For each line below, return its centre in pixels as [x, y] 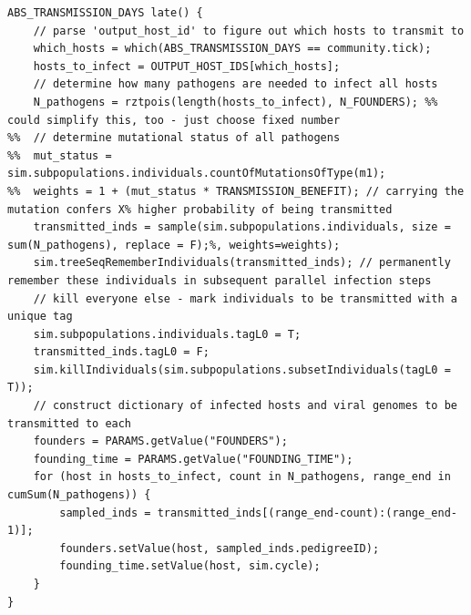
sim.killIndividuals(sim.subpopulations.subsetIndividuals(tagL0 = [242, 369]
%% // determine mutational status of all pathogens [174, 138]
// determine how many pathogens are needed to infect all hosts [235, 84]
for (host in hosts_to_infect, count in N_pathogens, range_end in [242, 477]
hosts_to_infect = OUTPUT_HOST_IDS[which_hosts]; [187, 66]
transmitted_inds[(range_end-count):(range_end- [307, 512]
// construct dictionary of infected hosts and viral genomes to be [245, 406]
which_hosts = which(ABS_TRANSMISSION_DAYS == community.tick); [232, 49]
